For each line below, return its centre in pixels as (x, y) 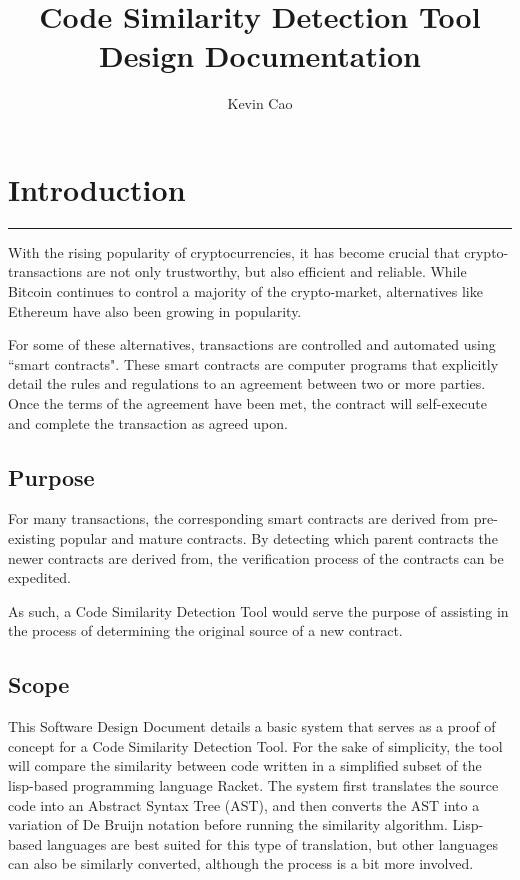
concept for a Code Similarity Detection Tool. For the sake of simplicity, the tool (255, 745)
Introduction (97, 188)
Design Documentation (260, 55)
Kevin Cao (260, 103)
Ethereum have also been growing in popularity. (155, 310)
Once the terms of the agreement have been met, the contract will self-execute (247, 403)
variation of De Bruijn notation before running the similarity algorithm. (228, 824)
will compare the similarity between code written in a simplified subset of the (245, 765)
